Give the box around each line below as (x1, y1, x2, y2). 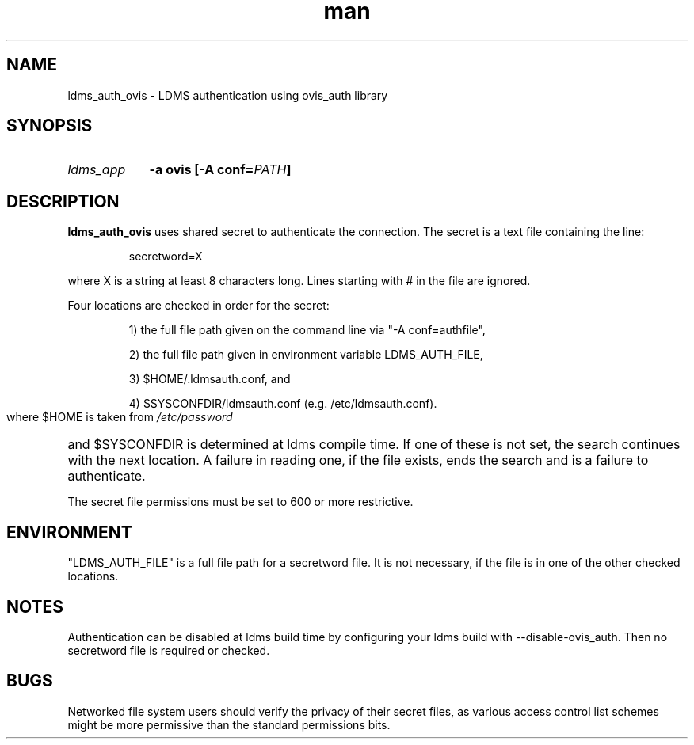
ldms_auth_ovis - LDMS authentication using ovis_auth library (67, 88, 388, 102)
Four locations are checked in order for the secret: (67, 298, 330, 313)
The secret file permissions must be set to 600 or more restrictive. (67, 495, 414, 509)
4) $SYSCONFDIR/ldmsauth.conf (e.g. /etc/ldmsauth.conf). (128, 397, 437, 411)
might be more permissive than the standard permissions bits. (67, 717, 391, 732)
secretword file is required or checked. (67, 643, 270, 657)
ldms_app (67, 162, 126, 178)
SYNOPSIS (6, 116, 93, 136)
